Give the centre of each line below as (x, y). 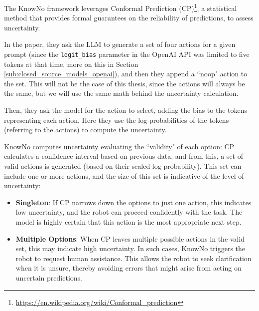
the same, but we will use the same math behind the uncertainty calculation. (121, 93)
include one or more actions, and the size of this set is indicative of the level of (124, 175)
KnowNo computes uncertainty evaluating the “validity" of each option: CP (119, 146)
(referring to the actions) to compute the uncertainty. (85, 130)
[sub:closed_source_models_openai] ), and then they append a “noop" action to (126, 74)
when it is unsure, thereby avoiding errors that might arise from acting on (129, 268)
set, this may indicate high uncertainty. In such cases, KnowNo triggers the (130, 248)
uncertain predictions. (49, 277)
